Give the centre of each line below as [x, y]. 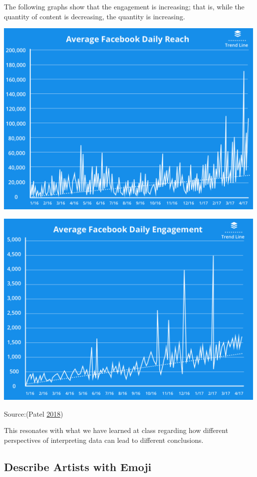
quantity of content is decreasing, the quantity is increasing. [95, 16]
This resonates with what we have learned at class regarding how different [116, 430]
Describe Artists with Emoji [78, 466]
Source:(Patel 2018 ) [34, 413]
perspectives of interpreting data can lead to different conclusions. [104, 440]
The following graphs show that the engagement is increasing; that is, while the [124, 6]
